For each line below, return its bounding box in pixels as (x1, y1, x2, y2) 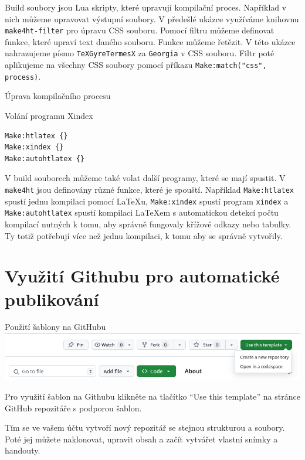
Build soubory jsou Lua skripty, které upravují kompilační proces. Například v (5, 1, 287, 13)
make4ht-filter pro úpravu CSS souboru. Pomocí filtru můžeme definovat (5, 24, 274, 36)
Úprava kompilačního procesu (5, 90, 111, 102)
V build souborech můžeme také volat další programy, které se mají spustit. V (5, 172, 286, 184)
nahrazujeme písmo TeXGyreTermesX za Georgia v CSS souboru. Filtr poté (5, 47, 274, 59)
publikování (5, 287, 99, 311)
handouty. (5, 444, 40, 456)
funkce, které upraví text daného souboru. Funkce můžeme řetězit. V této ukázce (5, 35, 296, 47)
